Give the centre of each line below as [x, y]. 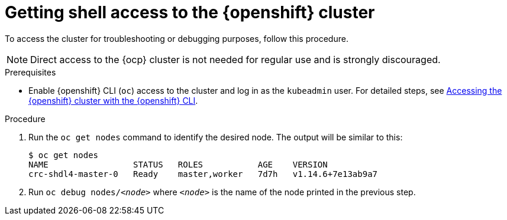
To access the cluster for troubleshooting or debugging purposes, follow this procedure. [177, 38]
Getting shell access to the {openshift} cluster [190, 12]
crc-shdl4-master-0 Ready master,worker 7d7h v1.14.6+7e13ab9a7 [203, 174]
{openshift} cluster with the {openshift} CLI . [113, 100]
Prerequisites [30, 72]
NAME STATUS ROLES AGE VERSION [178, 164]
